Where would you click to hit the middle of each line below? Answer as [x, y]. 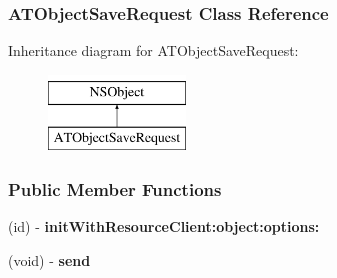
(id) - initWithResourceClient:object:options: [164, 226]
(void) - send [49, 259]
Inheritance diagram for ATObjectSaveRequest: [153, 50]
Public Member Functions [115, 188]
